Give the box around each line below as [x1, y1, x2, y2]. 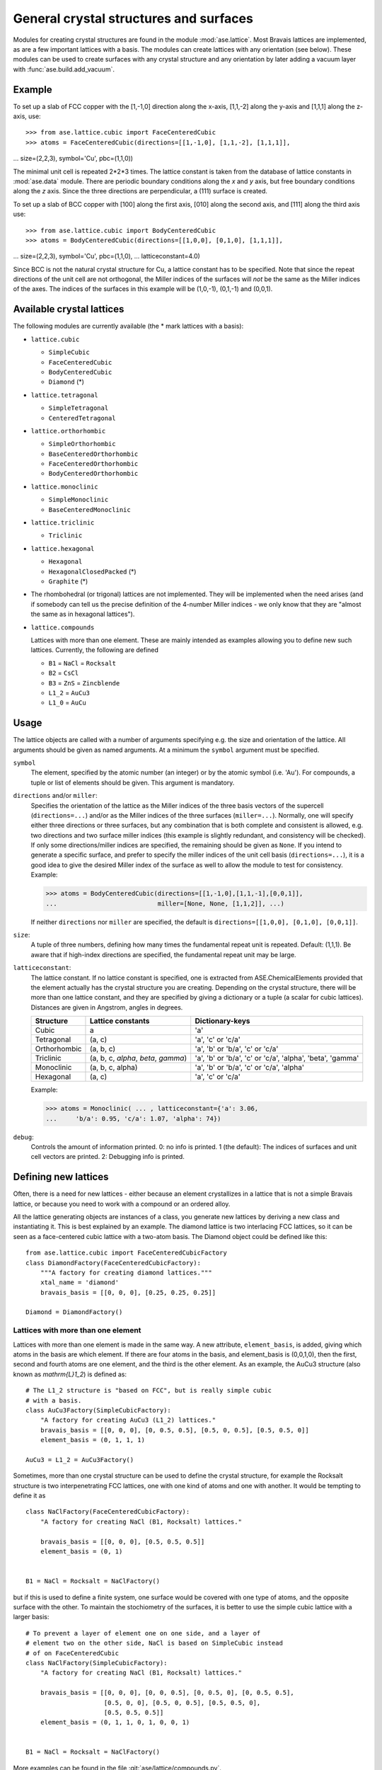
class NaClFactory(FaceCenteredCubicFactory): [25, 1508, 190, 1516]
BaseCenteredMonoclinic [48, 506, 131, 513]
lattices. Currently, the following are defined [30, 646, 159, 654]
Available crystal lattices [13, 303, 125, 315]
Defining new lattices [13, 1171, 109, 1183]
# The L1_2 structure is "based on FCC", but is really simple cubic [25, 1386, 272, 1395]
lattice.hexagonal [30, 544, 95, 552]
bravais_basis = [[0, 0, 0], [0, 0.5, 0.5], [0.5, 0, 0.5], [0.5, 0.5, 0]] [40, 1426, 309, 1434]
